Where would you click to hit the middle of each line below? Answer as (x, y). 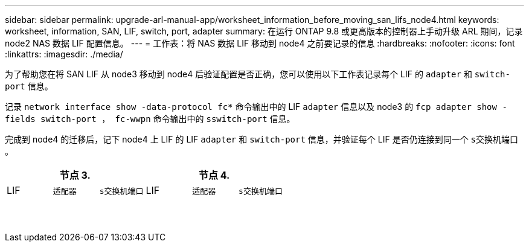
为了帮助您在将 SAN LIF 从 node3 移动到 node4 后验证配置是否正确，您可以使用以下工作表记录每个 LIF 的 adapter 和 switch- (258, 74)
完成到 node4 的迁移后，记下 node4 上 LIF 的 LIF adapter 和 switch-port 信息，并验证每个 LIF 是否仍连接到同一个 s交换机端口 (262, 139)
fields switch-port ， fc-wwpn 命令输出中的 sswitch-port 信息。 (150, 119)
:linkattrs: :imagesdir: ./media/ (64, 54)
